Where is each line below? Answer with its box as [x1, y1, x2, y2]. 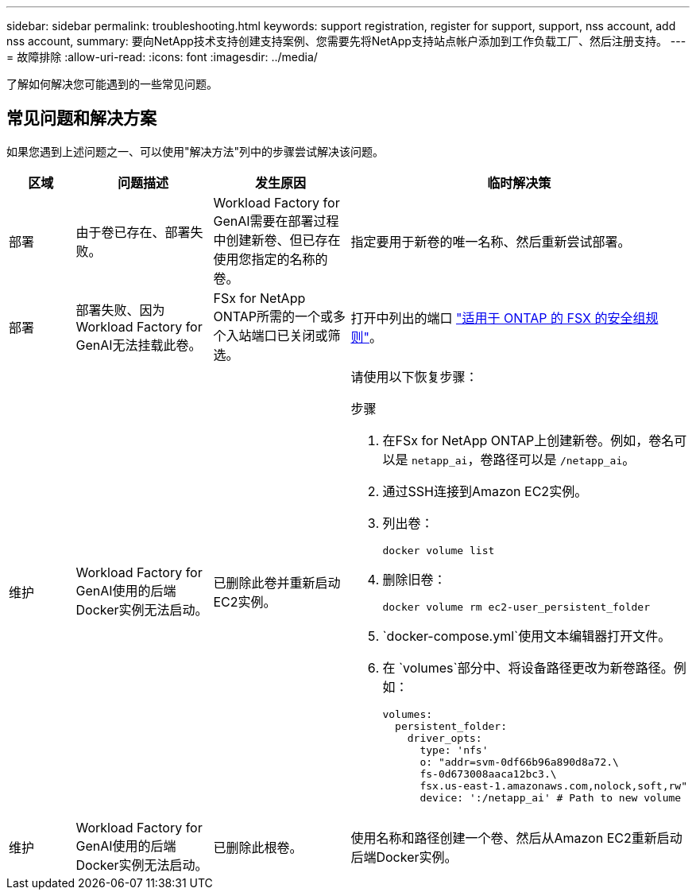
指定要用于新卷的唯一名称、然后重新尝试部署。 [350, 233, 631, 250]
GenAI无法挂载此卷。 [75, 336, 202, 353]
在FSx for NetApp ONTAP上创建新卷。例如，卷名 [382, 432, 675, 448]
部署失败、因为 [75, 301, 165, 318]
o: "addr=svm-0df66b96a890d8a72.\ [420, 755, 619, 768]
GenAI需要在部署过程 [213, 212, 339, 229]
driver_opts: [407, 731, 482, 744]
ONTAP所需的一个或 [213, 308, 334, 324]
